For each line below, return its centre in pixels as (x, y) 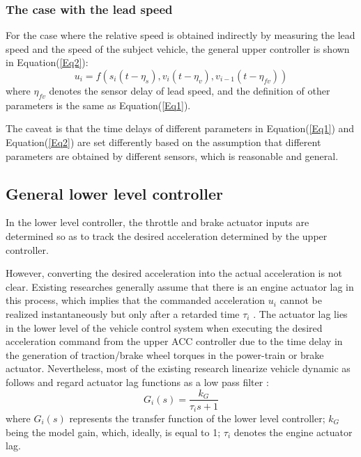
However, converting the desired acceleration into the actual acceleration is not (174, 273)
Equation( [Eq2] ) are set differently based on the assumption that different (163, 142)
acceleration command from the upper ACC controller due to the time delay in (174, 341)
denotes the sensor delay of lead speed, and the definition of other (190, 90)
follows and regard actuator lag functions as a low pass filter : (137, 382)
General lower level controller (114, 193)
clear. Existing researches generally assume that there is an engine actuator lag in (180, 286)
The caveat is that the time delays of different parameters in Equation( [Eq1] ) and (180, 128)
